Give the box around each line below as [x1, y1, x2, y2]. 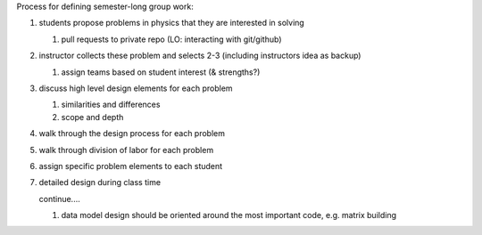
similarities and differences [61, 99, 161, 110]
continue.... [38, 193, 80, 204]
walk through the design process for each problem [38, 128, 225, 139]
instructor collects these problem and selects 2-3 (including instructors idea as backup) [38, 50, 361, 61]
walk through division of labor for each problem [38, 144, 214, 155]
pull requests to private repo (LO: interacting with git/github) [61, 34, 282, 45]
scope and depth [61, 111, 124, 122]
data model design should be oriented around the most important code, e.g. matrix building [61, 210, 397, 221]
